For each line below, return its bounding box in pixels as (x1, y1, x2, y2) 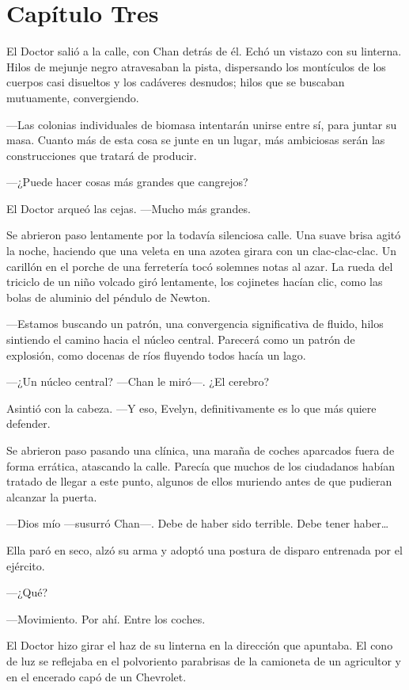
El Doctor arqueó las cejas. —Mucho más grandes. (6, 200, 251, 216)
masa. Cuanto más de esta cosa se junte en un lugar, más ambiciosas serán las (6, 132, 385, 148)
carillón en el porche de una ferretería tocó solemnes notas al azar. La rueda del (6, 257, 393, 274)
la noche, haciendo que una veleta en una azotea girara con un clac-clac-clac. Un (6, 242, 397, 259)
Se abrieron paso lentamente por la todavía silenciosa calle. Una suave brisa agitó (6, 227, 401, 243)
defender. (6, 415, 51, 432)
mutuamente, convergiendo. (6, 89, 139, 105)
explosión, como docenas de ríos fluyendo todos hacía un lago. (6, 346, 306, 363)
